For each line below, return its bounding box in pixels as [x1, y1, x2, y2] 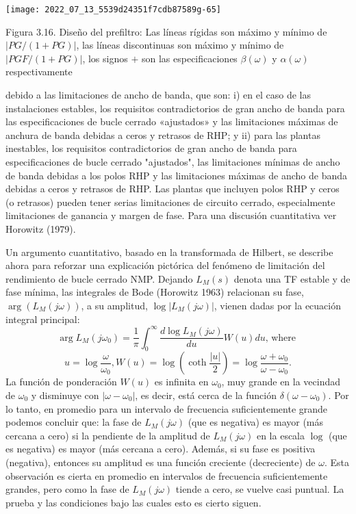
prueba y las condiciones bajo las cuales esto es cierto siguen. [5, 495, 262, 509]
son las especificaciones [141, 51, 238, 65]
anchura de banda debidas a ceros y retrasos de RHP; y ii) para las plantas [5, 127, 320, 142]
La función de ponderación [5, 374, 117, 389]
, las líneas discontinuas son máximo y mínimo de [76, 38, 284, 52]
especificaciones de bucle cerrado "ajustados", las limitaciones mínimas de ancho [5, 155, 340, 168]
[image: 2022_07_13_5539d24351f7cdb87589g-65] [5, 5, 221, 14]
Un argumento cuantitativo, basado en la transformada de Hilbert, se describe [5, 244, 333, 259]
